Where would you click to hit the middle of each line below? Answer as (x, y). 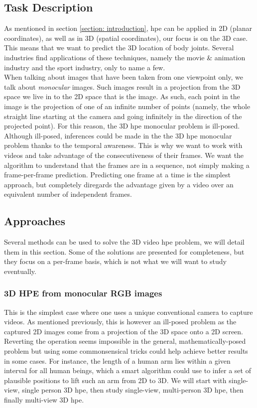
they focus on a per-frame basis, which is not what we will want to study (115, 261)
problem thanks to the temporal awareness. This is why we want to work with (123, 145)
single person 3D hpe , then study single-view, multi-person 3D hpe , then (133, 390)
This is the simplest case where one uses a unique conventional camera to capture (128, 312)
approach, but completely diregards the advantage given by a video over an (119, 184)
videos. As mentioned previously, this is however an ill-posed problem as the (120, 322)
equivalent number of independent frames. (68, 194)
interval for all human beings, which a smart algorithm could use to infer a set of (128, 370)
